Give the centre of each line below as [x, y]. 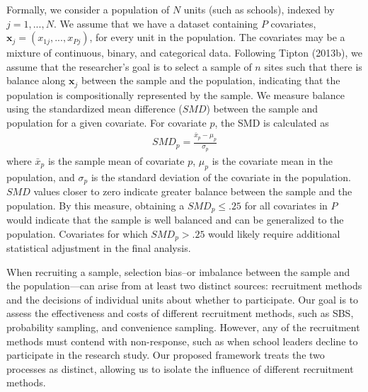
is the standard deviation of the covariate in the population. [221, 177]
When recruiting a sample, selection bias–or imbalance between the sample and [178, 271]
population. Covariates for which [77, 233]
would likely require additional [274, 233]
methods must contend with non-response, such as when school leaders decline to [182, 341]
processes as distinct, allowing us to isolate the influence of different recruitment [180, 368]
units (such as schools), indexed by [259, 9]
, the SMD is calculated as [272, 123]
